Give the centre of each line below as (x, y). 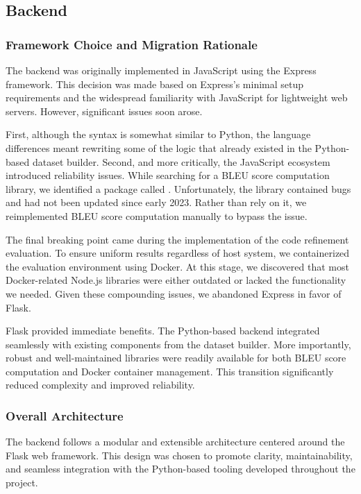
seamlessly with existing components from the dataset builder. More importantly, (178, 344)
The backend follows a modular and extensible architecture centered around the (175, 442)
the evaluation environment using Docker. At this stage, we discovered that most (177, 266)
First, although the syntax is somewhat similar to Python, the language (158, 134)
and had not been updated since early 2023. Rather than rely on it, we (156, 202)
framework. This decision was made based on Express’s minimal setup (155, 84)
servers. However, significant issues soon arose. (104, 111)
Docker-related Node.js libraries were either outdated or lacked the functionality (176, 280)
